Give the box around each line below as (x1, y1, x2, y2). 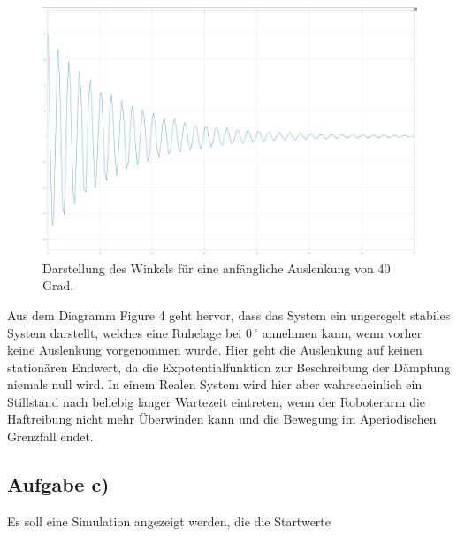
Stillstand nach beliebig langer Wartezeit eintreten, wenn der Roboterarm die (7, 392, 426, 410)
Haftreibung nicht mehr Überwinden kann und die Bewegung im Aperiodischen (7, 410, 437, 428)
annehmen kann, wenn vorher (262, 323, 423, 341)
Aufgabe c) (7, 471, 110, 498)
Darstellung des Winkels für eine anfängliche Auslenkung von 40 (42, 258, 391, 277)
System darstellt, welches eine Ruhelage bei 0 (7, 323, 252, 341)
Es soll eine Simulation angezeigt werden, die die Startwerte (7, 511, 331, 530)
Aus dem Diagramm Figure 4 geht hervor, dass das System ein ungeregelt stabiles (7, 305, 451, 324)
